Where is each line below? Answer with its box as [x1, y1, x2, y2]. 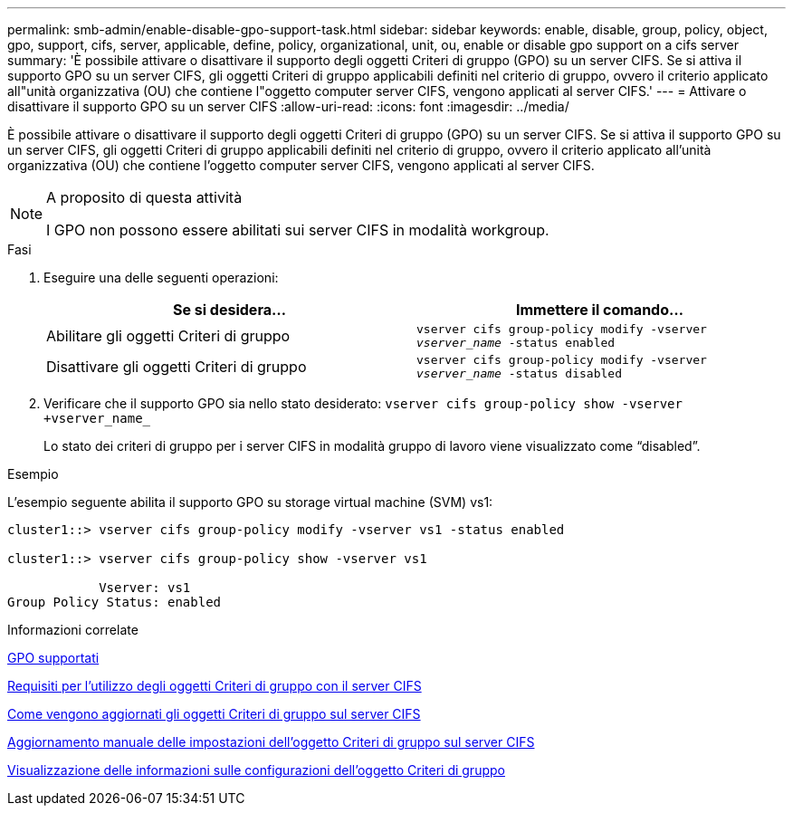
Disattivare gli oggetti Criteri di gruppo [46, 358, 307, 376]
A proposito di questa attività [46, 188, 243, 206]
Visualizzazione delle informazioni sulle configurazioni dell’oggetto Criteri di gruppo [7, 762, 505, 778]
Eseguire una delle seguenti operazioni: [43, 270, 279, 285]
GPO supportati [7, 650, 100, 665]
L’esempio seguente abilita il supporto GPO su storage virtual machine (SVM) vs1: [7, 494, 493, 510]
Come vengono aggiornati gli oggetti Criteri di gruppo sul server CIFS [7, 706, 421, 722]
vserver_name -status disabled [416, 367, 622, 380]
